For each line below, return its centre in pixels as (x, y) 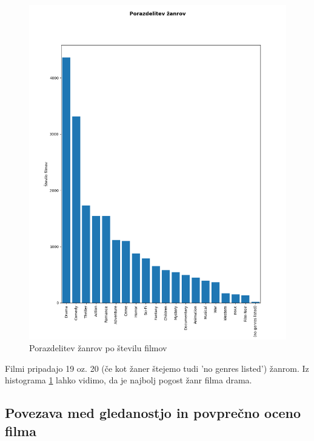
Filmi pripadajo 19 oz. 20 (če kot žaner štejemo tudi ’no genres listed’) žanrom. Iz (157, 368)
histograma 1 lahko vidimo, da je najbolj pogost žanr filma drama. (129, 380)
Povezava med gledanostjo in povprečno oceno (153, 413)
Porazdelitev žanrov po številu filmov (98, 348)
